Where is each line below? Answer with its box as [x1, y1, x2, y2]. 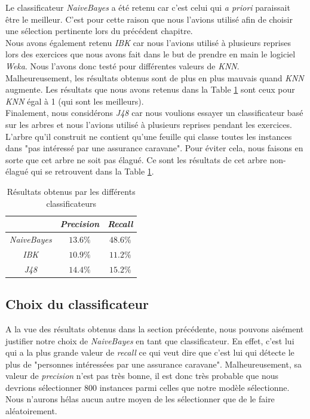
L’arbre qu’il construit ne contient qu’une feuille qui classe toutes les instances [5, 130, 292, 142]
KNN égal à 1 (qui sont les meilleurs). [5, 94, 144, 107]
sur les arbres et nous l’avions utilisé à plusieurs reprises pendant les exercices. [5, 118, 292, 130]
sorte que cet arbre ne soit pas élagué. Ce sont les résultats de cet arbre [5, 153, 267, 166]
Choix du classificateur [5, 295, 149, 313]
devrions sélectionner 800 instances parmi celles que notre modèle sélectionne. [5, 381, 290, 393]
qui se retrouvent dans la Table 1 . [30, 165, 154, 178]
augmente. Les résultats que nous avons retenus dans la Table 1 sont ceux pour [5, 83, 295, 96]
